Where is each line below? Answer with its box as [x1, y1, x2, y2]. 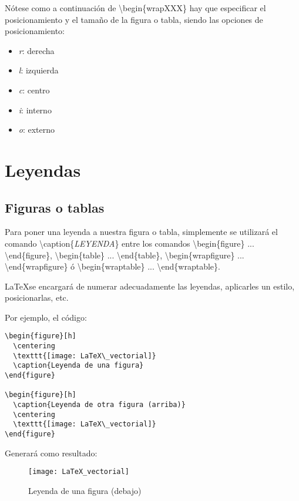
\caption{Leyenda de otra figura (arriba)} [13, 401, 186, 409]
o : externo [18, 123, 55, 136]
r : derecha [18, 44, 55, 56]
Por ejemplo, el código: [5, 311, 87, 323]
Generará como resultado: [5, 446, 98, 459]
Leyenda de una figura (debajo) [28, 484, 142, 496]
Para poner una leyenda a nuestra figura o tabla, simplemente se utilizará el [5, 226, 278, 238]
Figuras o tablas [5, 198, 105, 216]
